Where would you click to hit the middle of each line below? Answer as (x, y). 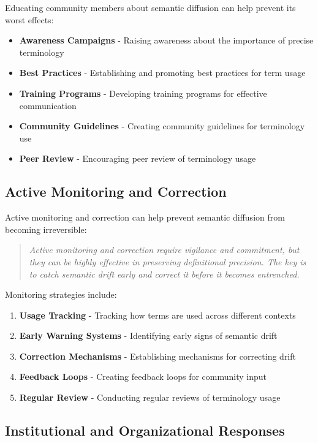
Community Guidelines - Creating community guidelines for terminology (162, 126)
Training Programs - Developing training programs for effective (143, 93)
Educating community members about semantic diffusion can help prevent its (150, 7)
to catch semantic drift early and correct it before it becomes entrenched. (164, 274)
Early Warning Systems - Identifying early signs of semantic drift (148, 335)
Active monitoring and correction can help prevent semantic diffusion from (145, 217)
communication (48, 105)
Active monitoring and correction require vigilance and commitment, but (164, 250)
